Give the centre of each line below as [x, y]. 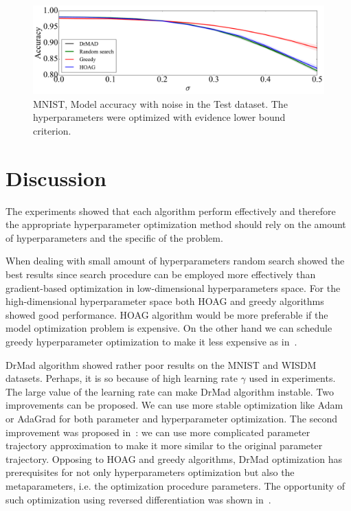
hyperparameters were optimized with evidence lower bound [159, 117]
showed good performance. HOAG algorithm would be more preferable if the [167, 314]
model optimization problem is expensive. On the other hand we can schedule [169, 328]
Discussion [56, 178]
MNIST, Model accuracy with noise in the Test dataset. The [160, 103]
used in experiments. [292, 378]
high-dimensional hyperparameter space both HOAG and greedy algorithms [165, 301]
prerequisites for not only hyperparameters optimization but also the [150, 472]
